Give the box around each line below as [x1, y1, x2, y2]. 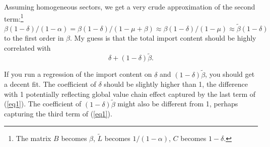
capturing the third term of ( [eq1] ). [4, 108, 112, 119]
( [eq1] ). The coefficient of [4, 98, 82, 109]
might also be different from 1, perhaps [117, 98, 238, 109]
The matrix [16, 133, 51, 143]
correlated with [4, 42, 51, 53]
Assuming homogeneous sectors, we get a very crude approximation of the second [4, 2, 255, 12]
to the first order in [4, 33, 64, 43]
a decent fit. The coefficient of [4, 79, 96, 89]
